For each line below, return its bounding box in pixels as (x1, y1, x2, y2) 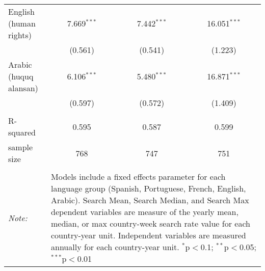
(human (8, 17, 36, 29)
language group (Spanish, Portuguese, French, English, (51, 182, 246, 194)
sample (8, 141, 33, 153)
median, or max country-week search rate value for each (51, 218, 250, 229)
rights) (8, 29, 32, 41)
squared (8, 126, 36, 138)
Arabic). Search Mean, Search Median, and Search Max (51, 194, 249, 206)
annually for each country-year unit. (51, 241, 179, 253)
